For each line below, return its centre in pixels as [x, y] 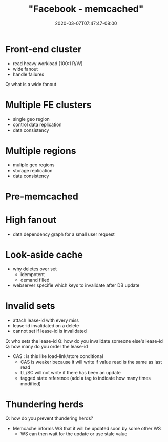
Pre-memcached [42, 196]
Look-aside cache [44, 255]
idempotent [33, 274]
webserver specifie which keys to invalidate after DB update [76, 285]
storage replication [33, 170]
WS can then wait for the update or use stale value [74, 434]
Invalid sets [30, 306]
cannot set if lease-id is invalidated [50, 331]
